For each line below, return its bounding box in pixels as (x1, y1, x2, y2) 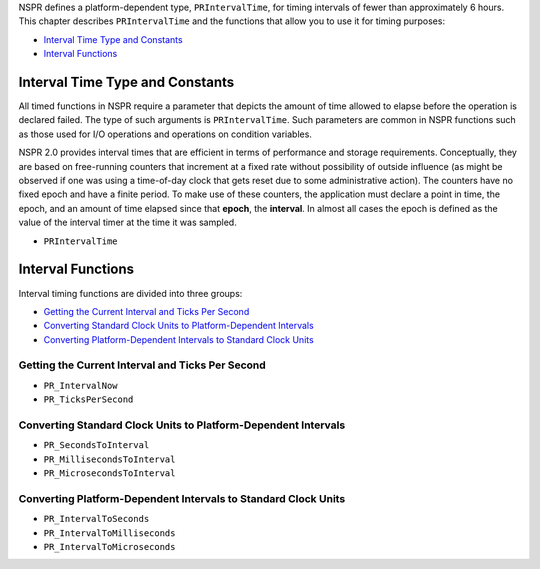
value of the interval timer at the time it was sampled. (18, 216, 237, 229)
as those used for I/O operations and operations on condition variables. (18, 128, 312, 140)
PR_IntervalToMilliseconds (43, 527, 176, 539)
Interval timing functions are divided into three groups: (18, 287, 243, 299)
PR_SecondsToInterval (43, 440, 150, 451)
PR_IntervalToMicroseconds (43, 541, 176, 553)
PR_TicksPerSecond (43, 394, 134, 405)
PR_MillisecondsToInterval (43, 453, 176, 465)
